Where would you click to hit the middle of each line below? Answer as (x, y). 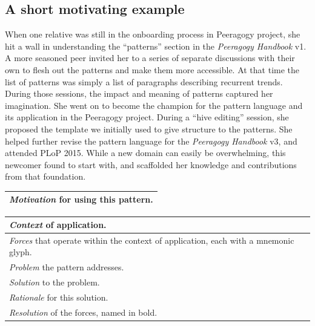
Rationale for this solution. (59, 297)
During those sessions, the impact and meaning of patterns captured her (139, 93)
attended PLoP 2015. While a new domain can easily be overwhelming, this (145, 153)
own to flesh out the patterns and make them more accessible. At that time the (152, 69)
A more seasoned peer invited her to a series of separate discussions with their (150, 58)
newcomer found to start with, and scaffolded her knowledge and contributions (151, 164)
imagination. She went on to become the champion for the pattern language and (154, 105)
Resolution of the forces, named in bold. (83, 312)
